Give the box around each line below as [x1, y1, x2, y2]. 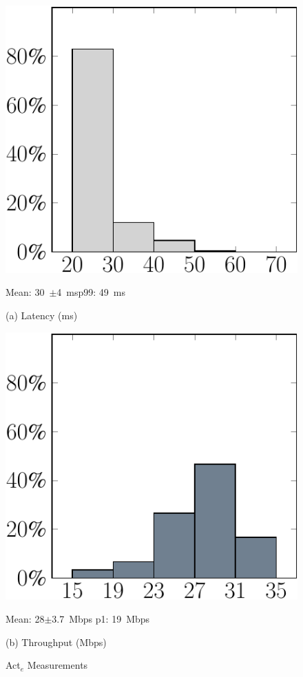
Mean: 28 [6, 612, 45, 625]
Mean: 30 [6, 285, 45, 299]
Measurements [27, 658, 88, 672]
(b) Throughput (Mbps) [6, 634, 107, 649]
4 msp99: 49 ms [56, 285, 126, 299]
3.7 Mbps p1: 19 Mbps [52, 612, 150, 625]
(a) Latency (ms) [6, 308, 78, 322]
